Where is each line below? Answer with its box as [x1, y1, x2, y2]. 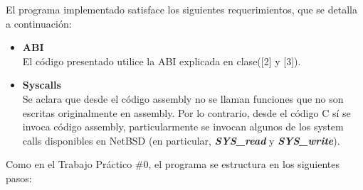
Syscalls [22, 77, 61, 92]
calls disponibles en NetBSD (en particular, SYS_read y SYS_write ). [22, 133, 340, 147]
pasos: [6, 170, 32, 185]
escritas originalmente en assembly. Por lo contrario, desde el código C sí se [22, 105, 351, 120]
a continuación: [6, 16, 72, 30]
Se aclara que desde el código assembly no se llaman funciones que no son [22, 91, 344, 106]
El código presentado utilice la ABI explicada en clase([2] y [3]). [22, 53, 301, 68]
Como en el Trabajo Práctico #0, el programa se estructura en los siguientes [6, 157, 340, 172]
